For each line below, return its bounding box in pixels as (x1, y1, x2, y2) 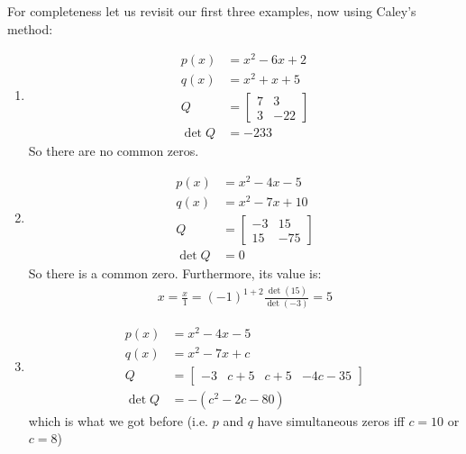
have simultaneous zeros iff (257, 411, 405, 430)
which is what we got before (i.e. (28, 411, 209, 430)
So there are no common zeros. (28, 141, 199, 160)
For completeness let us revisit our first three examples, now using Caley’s (7, 2, 416, 20)
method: (7, 19, 53, 38)
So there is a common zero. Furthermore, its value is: (28, 264, 322, 283)
